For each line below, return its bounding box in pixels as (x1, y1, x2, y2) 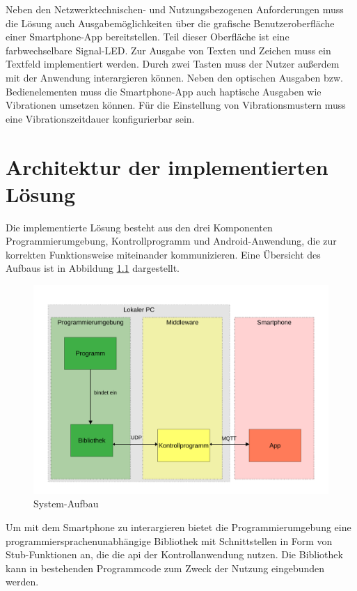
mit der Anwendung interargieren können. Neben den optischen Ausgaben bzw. (6, 70, 343, 84)
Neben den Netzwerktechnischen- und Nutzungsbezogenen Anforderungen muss (6, 2, 344, 16)
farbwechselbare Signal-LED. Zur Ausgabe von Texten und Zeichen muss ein (6, 43, 331, 57)
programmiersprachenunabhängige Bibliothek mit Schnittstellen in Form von (6, 533, 333, 548)
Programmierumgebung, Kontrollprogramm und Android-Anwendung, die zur (6, 233, 337, 248)
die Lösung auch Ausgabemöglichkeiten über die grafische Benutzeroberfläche (6, 15, 335, 30)
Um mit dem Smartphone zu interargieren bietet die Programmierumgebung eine (6, 520, 351, 534)
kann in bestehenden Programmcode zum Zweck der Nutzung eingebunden (6, 560, 325, 575)
